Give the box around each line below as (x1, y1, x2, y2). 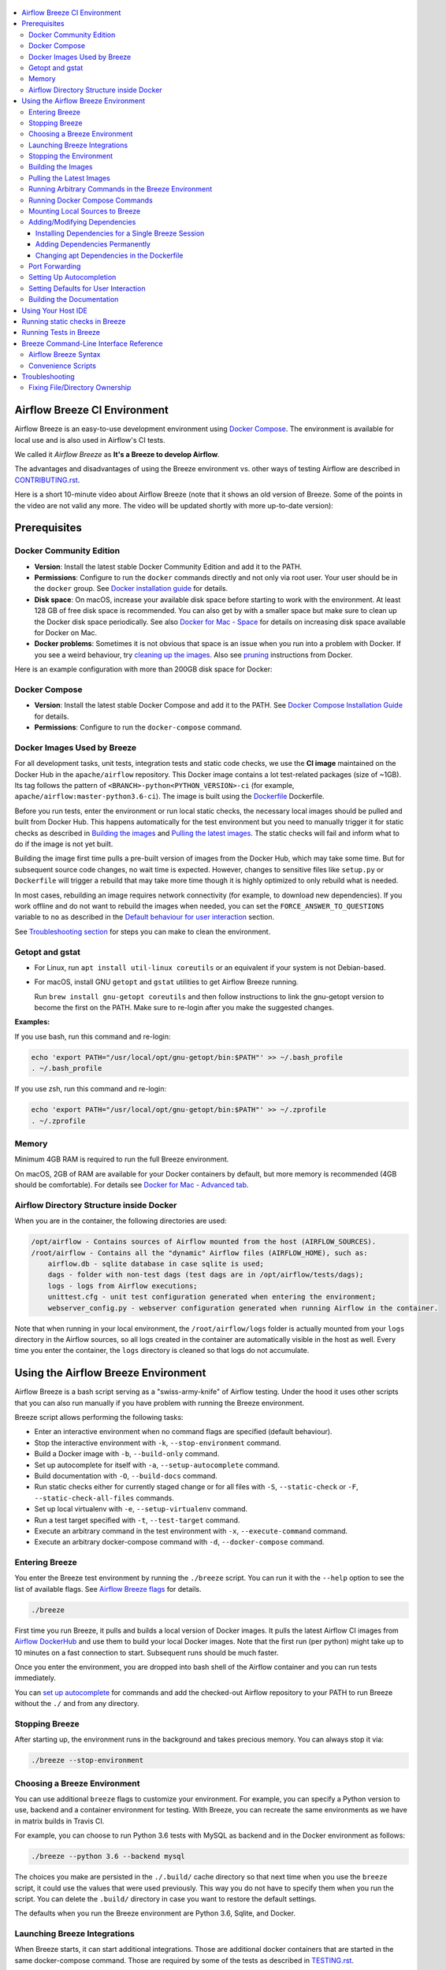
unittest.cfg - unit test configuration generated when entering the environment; (47, 1292, 377, 1302)
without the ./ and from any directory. (14, 1699, 139, 1708)
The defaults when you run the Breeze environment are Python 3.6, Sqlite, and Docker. (14, 1909, 295, 1918)
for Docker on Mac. (34, 628, 98, 637)
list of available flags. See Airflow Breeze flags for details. (14, 1584, 202, 1593)
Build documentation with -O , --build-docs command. (34, 1470, 218, 1481)
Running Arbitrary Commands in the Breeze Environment (28, 184, 213, 194)
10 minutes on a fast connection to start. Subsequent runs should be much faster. (14, 1648, 279, 1657)
